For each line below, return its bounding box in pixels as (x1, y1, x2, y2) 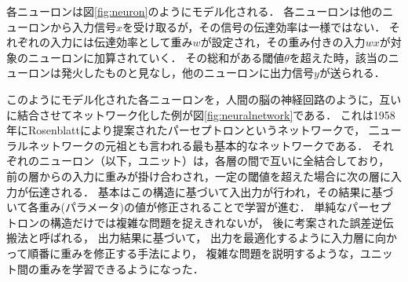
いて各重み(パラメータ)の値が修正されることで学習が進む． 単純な (6, 199, 348, 215)
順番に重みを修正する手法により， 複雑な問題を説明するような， (27, 244, 360, 261)
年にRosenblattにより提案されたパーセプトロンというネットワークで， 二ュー (6, 122, 402, 138)
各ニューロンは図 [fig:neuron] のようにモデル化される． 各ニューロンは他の (6, 3, 383, 19)
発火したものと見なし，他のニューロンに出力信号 (60, 64, 314, 81)
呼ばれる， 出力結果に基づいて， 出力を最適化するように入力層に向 (38, 229, 386, 246)
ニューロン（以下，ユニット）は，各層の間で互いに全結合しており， (38, 152, 390, 169)
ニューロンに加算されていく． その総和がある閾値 (27, 49, 285, 65)
